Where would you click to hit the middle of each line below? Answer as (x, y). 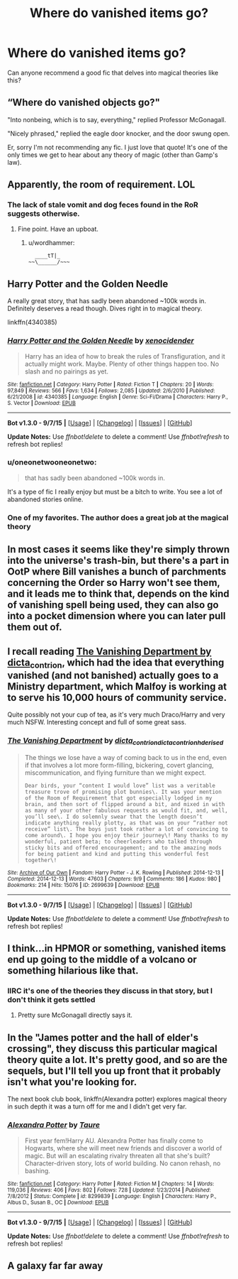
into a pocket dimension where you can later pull (117, 616)
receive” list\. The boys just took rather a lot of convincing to (126, 829)
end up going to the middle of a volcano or (102, 960)
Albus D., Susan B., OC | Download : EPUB (58, 1202)
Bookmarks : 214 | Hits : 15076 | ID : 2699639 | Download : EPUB (84, 885)
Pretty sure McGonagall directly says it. (75, 1015)
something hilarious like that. (73, 971)
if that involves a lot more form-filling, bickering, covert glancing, (119, 765)
